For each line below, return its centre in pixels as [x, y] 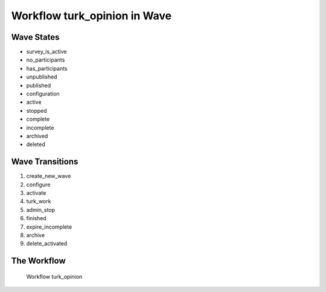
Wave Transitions [45, 162]
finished [36, 218]
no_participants [46, 60]
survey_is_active [47, 52]
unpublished [42, 77]
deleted [36, 144]
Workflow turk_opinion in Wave [91, 16]
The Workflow [38, 261]
